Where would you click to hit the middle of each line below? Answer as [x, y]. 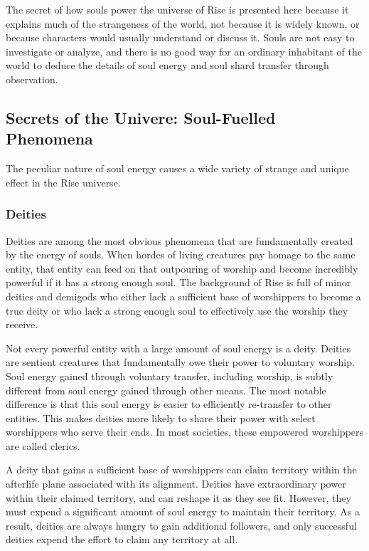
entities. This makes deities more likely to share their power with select [161, 418]
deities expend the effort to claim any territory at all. [122, 539]
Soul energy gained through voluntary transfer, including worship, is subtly [170, 376]
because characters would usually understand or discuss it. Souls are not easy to [180, 37]
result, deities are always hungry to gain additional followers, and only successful [181, 525]
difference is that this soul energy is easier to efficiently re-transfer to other [169, 404]
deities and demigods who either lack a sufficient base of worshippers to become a [183, 296]
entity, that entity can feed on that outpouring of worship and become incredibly [182, 268]
